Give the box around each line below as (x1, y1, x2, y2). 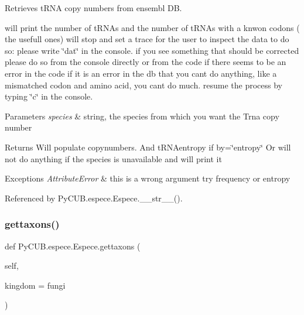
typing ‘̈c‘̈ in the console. (5, 90, 93, 102)
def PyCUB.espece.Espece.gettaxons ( (5, 239, 141, 252)
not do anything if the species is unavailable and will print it (5, 152, 222, 165)
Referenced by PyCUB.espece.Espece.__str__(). (5, 191, 183, 204)
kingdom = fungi (5, 279, 66, 291)
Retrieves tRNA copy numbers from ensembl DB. (5, 2, 182, 13)
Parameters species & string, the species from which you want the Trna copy (5, 109, 279, 122)
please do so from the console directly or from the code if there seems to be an (5, 56, 286, 68)
